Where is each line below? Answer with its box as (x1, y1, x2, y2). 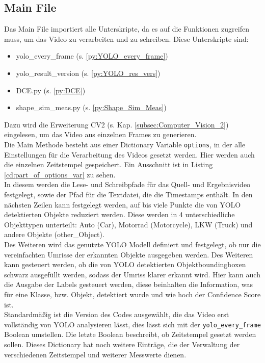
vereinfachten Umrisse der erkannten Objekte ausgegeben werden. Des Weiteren (4, 249, 253, 260)
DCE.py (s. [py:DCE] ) (16, 85, 86, 95)
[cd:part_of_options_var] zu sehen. (4, 169, 116, 179)
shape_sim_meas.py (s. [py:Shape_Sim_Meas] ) (16, 102, 167, 113)
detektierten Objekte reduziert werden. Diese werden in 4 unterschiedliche (4, 209, 235, 220)
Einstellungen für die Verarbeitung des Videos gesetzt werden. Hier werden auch (4, 149, 255, 160)
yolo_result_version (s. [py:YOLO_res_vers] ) (16, 67, 161, 78)
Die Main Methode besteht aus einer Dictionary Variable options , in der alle (4, 139, 246, 149)
